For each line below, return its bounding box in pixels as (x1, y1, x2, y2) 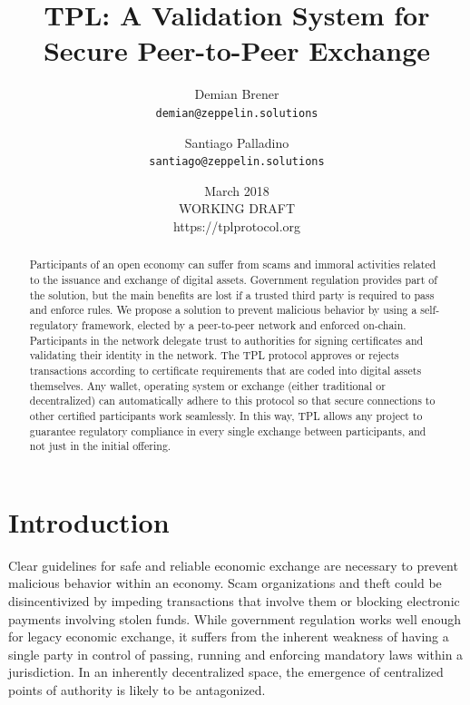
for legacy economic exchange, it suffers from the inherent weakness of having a (8, 627, 449, 646)
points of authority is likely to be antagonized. (8, 681, 266, 700)
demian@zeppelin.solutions (155, 106, 318, 120)
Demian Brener (194, 84, 279, 103)
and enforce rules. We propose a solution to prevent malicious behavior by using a (29, 302, 417, 318)
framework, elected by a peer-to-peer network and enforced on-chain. (82, 318, 406, 333)
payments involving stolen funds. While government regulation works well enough (8, 609, 461, 628)
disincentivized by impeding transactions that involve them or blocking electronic (8, 592, 460, 611)
